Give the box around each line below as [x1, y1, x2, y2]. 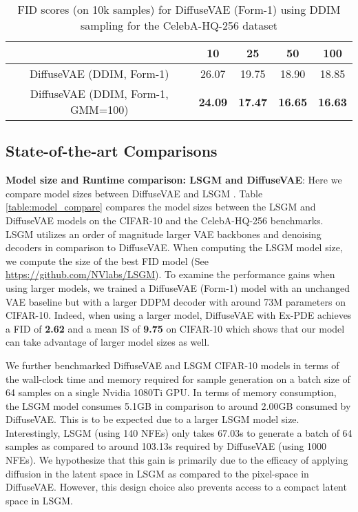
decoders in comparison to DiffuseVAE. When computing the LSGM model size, [6, 240, 343, 255]
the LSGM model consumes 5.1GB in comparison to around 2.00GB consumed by [6, 398, 351, 413]
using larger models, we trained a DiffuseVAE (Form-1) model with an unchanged [6, 280, 350, 295]
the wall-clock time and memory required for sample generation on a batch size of [6, 371, 350, 386]
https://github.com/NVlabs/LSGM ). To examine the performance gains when [6, 267, 335, 282]
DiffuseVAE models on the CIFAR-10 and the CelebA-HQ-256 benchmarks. [6, 213, 324, 227]
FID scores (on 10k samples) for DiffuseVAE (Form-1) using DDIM [17, 1, 341, 17]
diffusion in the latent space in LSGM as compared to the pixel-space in [6, 466, 309, 480]
